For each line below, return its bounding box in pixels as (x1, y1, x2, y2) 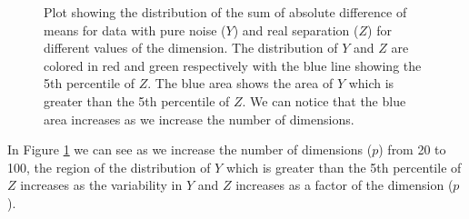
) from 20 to (378, 140, 446, 159)
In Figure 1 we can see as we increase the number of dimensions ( (7, 140, 373, 159)
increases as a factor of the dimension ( (235, 175, 454, 194)
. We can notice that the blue (242, 91, 406, 110)
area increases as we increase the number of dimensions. (44, 109, 354, 128)
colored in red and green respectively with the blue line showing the (44, 55, 422, 75)
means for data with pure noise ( (44, 20, 226, 39)
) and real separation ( (233, 20, 359, 39)
